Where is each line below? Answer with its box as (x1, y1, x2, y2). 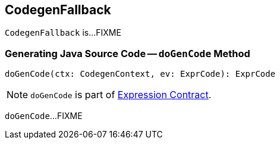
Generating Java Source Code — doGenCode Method (5, 47, 250, 60)
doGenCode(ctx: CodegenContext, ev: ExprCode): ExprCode (5, 69, 276, 79)
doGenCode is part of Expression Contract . (30, 89, 212, 101)
